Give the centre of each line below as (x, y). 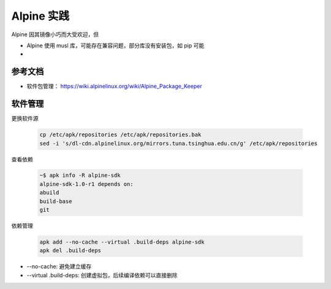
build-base (56, 201)
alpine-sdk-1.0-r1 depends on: (87, 184)
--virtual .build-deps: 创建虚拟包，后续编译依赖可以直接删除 (102, 275)
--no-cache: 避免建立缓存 (59, 266)
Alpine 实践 (40, 16)
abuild (49, 193)
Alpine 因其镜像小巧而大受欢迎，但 (55, 34)
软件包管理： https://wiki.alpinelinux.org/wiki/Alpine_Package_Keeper (114, 87)
